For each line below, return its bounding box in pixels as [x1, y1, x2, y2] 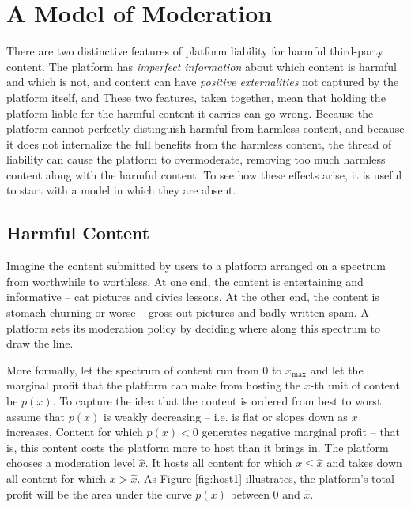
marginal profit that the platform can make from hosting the [6, 377, 301, 393]
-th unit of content [310, 377, 400, 393]
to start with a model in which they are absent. [6, 182, 236, 198]
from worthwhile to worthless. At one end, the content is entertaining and [6, 273, 364, 289]
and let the [310, 361, 364, 378]
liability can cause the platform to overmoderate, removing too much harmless [6, 151, 386, 167]
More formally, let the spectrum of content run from [6, 361, 259, 378]
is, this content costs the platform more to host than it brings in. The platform [6, 438, 389, 455]
